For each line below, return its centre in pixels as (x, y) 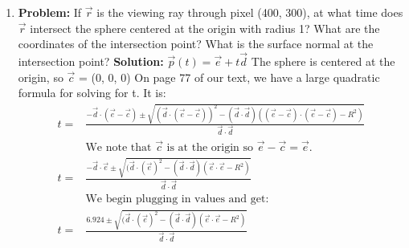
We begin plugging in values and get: (177, 199)
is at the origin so (210, 147)
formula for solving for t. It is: (92, 93)
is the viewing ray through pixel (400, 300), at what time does (250, 12)
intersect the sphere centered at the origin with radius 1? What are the (205, 28)
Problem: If (50, 12)
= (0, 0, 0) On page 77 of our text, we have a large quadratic (229, 77)
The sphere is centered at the (323, 61)
